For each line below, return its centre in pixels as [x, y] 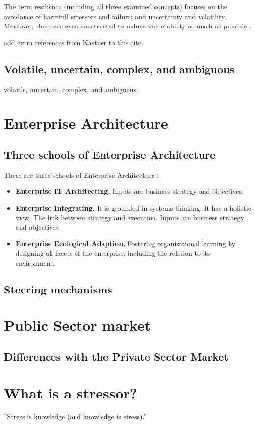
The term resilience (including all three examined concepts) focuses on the [115, 6]
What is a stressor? [71, 392]
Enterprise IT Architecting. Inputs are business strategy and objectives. [129, 191]
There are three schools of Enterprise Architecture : [81, 174]
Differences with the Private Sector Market [116, 357]
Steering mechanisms [58, 289]
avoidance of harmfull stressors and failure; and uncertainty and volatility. [115, 16]
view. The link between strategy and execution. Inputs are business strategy [130, 217]
